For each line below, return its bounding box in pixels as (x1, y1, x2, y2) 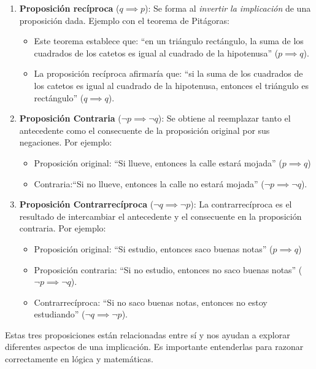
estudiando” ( (34, 308, 85, 320)
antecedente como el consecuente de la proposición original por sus (19, 123, 270, 136)
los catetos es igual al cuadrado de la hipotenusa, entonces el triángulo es (34, 79, 309, 91)
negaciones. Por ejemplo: (19, 136, 112, 149)
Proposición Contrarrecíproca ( (19, 198, 154, 211)
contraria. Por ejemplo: (19, 222, 106, 235)
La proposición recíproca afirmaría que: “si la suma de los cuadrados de (34, 67, 303, 80)
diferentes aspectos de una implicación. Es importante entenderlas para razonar (5, 340, 304, 353)
